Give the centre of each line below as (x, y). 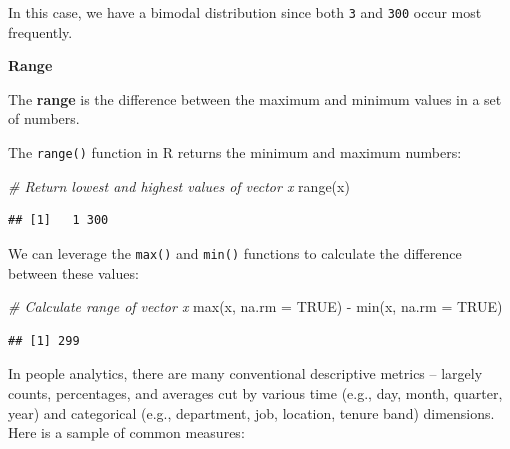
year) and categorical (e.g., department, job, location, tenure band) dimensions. (251, 412)
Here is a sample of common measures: (126, 432)
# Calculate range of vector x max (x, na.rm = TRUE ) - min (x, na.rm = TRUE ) (255, 306)
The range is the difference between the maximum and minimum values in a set (255, 98)
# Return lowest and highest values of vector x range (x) (179, 185)
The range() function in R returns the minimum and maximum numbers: (235, 152)
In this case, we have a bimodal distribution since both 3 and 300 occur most (245, 12)
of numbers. (44, 118)
